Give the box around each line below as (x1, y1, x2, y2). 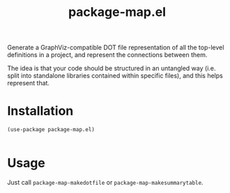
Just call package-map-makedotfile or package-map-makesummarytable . (7, 178, 204, 187)
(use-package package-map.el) (7, 126, 95, 133)
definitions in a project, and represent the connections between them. (7, 51, 208, 59)
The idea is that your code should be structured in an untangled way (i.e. (7, 64, 216, 73)
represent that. (7, 79, 50, 87)
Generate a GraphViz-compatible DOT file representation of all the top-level (7, 43, 224, 52)
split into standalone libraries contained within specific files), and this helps (7, 72, 223, 80)
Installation (7, 103, 74, 119)
